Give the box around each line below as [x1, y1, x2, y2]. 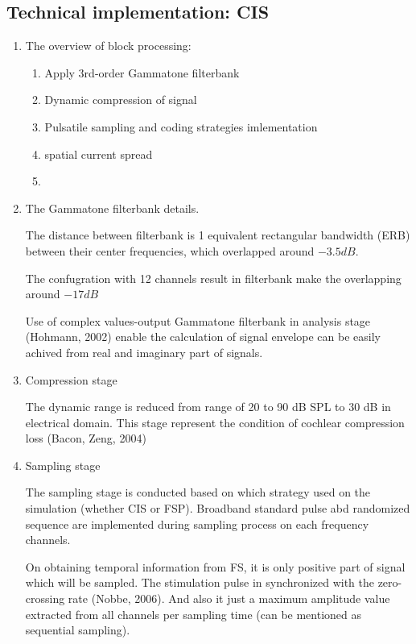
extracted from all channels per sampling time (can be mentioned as [25, 605, 362, 622]
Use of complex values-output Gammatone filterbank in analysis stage [25, 312, 371, 329]
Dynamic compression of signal [44, 91, 197, 108]
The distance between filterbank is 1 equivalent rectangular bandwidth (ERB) [25, 226, 410, 243]
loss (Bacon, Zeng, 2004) [25, 430, 146, 447]
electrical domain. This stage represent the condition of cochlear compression [25, 413, 405, 430]
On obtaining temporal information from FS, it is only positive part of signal [25, 558, 406, 575]
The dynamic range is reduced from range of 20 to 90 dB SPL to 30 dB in [25, 398, 391, 415]
